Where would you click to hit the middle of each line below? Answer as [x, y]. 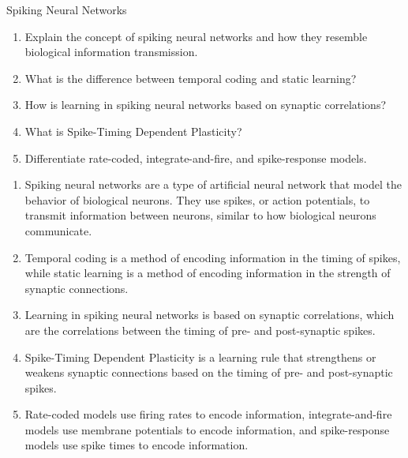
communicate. [58, 230]
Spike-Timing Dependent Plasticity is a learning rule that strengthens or [200, 357]
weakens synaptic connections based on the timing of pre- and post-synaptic [209, 372]
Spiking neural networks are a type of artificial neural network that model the [213, 184]
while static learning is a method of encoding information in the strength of [208, 273]
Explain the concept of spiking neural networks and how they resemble [196, 36]
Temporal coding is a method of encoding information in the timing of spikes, [213, 257]
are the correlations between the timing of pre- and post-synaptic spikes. [200, 330]
